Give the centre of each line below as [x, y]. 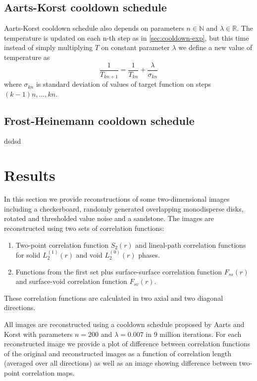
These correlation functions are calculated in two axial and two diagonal [114, 298]
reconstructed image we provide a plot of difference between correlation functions [127, 344]
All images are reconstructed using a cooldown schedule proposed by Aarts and [124, 324]
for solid [28, 254]
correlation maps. [48, 372]
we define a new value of [215, 47]
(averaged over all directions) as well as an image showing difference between [121, 363]
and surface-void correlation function [71, 281]
